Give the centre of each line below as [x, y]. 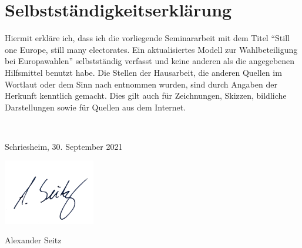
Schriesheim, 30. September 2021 [64, 146]
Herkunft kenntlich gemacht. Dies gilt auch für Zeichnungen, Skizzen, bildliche [146, 95]
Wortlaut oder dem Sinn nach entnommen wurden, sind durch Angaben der [141, 84]
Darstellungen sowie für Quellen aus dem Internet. [95, 107]
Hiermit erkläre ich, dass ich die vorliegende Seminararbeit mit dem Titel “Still [147, 38]
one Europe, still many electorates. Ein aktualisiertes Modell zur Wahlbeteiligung [151, 49]
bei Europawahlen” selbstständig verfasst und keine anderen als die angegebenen [150, 61]
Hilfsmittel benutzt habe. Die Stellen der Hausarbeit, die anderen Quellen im [143, 72]
